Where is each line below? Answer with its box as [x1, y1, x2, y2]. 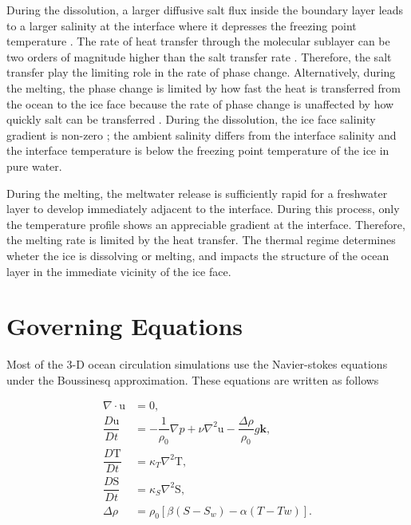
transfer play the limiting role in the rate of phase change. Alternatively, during [6, 64, 396, 81]
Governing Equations [6, 310, 243, 342]
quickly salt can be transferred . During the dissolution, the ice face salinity [6, 111, 376, 128]
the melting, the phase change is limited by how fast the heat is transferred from [6, 79, 401, 96]
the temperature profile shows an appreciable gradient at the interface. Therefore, [6, 215, 405, 232]
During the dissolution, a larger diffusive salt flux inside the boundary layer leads [6, 2, 404, 18]
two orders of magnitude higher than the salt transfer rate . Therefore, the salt [6, 48, 392, 65]
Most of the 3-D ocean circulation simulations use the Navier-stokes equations [6, 356, 388, 373]
